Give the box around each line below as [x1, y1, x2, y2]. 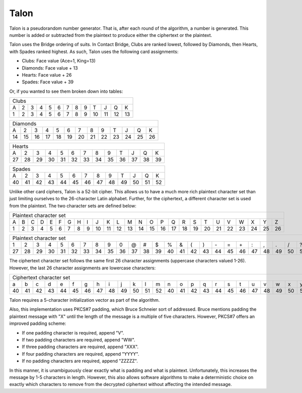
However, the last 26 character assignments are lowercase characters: [9, 265, 156, 271]
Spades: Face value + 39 [22, 79, 74, 85]
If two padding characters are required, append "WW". [22, 336, 135, 343]
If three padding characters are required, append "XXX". [22, 344, 139, 350]
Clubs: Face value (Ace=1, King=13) [22, 58, 96, 64]
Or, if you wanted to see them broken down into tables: [9, 88, 123, 94]
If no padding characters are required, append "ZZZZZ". [22, 358, 138, 364]
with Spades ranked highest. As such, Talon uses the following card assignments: [9, 48, 179, 54]
